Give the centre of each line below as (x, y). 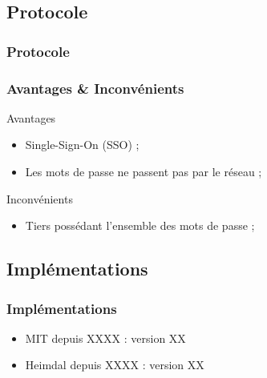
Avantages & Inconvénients (95, 88)
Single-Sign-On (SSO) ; (82, 145)
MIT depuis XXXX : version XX (105, 338)
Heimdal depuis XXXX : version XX (115, 365)
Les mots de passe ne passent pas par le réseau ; (144, 172)
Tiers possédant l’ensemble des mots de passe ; (140, 225)
